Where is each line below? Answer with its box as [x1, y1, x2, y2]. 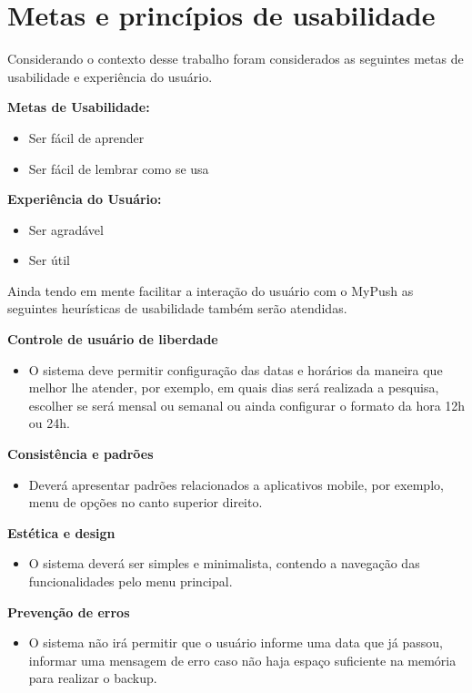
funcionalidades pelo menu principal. [28, 572, 233, 590]
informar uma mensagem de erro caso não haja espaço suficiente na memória [28, 650, 457, 669]
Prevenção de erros [7, 602, 130, 621]
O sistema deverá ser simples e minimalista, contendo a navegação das [28, 554, 420, 573]
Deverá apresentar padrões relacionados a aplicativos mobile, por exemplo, [28, 474, 444, 494]
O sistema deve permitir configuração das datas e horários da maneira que [28, 360, 443, 379]
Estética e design [7, 523, 115, 542]
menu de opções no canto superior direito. [28, 493, 263, 512]
